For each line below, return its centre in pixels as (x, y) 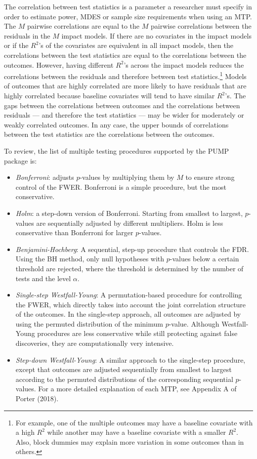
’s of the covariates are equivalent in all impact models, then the (136, 45)
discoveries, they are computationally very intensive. (95, 343)
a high (25, 432)
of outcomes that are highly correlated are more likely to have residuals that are (125, 86)
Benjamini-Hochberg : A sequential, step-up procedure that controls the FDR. (132, 249)
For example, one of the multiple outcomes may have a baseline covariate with (134, 422)
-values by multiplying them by (127, 177)
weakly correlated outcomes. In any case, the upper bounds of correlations (116, 124)
